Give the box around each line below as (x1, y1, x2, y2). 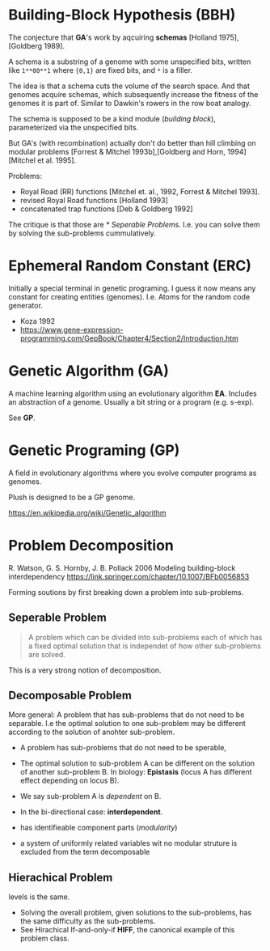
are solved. (27, 649, 66, 659)
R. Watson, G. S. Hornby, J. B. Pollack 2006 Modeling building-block (8, 563, 236, 572)
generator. (8, 300, 43, 310)
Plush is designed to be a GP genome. (8, 492, 136, 502)
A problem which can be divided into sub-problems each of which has (27, 632, 263, 642)
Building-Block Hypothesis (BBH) (8, 6, 236, 24)
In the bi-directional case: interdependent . (19, 807, 163, 817)
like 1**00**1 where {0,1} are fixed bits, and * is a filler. (8, 65, 192, 74)
